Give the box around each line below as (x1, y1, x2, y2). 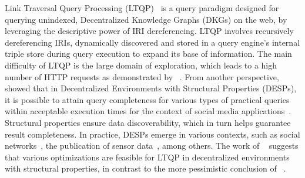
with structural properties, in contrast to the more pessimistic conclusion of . (5, 162, 286, 174)
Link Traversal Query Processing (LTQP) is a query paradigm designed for (5, 2, 279, 13)
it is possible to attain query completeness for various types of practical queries (5, 93, 290, 105)
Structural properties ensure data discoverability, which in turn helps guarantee (5, 116, 291, 128)
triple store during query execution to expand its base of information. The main (5, 47, 292, 60)
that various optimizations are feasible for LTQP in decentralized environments (5, 150, 290, 163)
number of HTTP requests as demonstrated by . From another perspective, (5, 70, 279, 83)
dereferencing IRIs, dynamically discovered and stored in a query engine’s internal (5, 36, 300, 48)
